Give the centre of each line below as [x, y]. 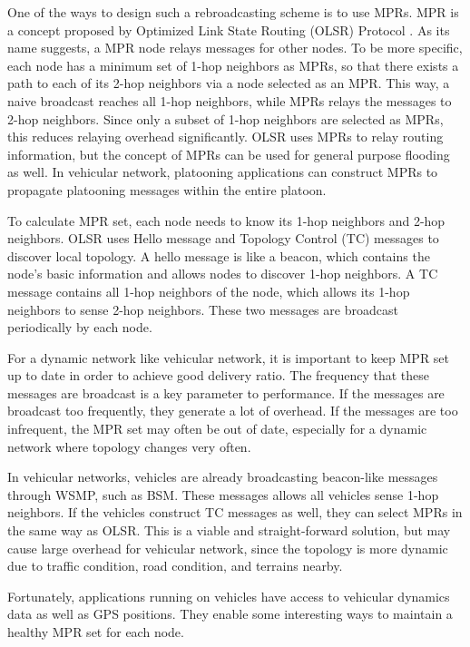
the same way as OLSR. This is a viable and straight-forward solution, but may [229, 530]
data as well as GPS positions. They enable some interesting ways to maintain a [230, 614]
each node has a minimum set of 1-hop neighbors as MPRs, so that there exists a [233, 65]
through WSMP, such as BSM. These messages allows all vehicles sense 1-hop [223, 494]
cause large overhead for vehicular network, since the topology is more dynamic [228, 548]
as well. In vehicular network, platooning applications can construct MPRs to [223, 172]
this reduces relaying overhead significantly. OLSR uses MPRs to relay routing [225, 137]
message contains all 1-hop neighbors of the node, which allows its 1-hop [209, 291]
